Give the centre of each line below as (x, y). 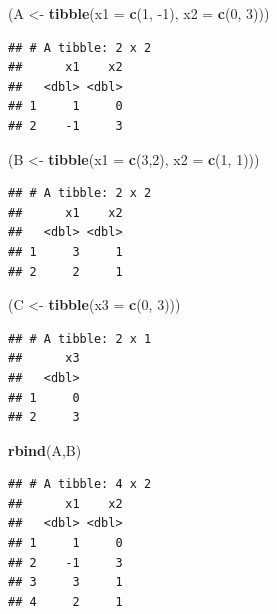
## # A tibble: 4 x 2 (80, 484)
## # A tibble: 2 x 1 (80, 338)
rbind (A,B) (45, 449)
